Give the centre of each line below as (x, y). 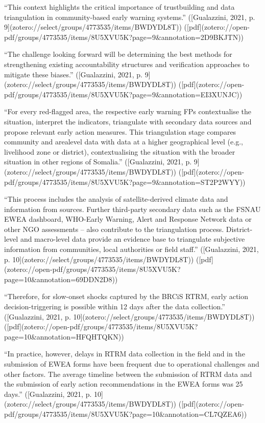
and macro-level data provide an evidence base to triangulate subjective (132, 239)
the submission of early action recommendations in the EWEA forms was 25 (124, 384)
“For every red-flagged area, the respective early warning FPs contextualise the (128, 111)
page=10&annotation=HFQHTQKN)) (64, 336)
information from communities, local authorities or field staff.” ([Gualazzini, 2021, (131, 249)
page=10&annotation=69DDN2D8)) (61, 279)
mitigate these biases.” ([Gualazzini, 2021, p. (73, 74)
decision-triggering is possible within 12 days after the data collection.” (115, 306)
